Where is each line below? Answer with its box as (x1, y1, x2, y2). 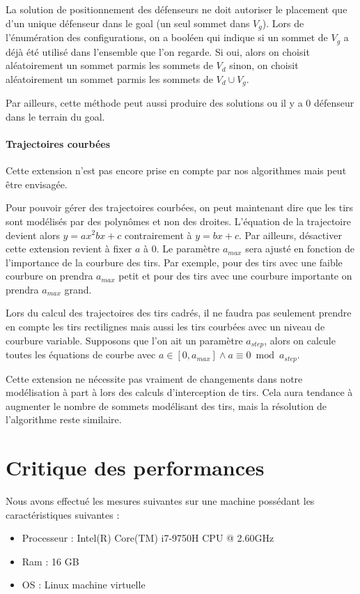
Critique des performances (6, 453, 265, 482)
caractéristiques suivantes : (6, 507, 120, 521)
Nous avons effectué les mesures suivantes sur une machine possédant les (6, 494, 315, 508)
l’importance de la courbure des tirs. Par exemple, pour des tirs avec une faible (6, 254, 343, 269)
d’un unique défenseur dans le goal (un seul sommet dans (6, 15, 250, 30)
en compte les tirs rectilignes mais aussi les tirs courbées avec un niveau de (6, 319, 325, 334)
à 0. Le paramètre (143, 241, 220, 256)
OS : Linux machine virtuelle (22, 577, 146, 592)
